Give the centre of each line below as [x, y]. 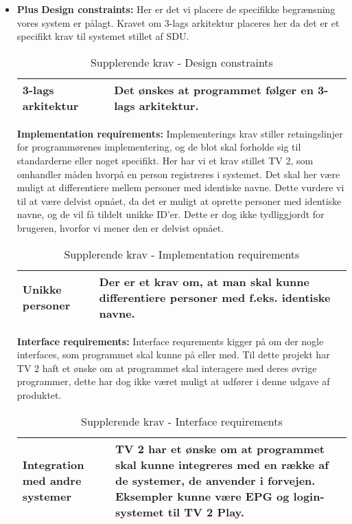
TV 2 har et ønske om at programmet [220, 448]
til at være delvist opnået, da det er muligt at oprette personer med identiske [179, 200]
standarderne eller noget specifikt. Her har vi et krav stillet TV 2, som [165, 160]
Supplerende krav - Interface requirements [182, 421]
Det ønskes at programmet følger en [214, 89]
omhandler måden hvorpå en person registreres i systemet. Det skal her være [178, 174]
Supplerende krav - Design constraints [181, 62]
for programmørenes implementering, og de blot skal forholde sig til [159, 147]
